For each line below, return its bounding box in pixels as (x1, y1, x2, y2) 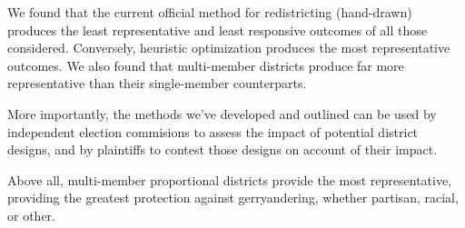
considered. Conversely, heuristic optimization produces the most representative (7, 38, 450, 57)
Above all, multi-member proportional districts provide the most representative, (7, 170, 452, 189)
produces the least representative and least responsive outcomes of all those (7, 20, 427, 39)
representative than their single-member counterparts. (7, 74, 307, 93)
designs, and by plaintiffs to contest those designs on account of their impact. (7, 140, 438, 159)
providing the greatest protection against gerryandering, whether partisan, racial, (7, 188, 459, 207)
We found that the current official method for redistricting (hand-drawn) (7, 3, 412, 21)
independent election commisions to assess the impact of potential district (7, 122, 419, 141)
